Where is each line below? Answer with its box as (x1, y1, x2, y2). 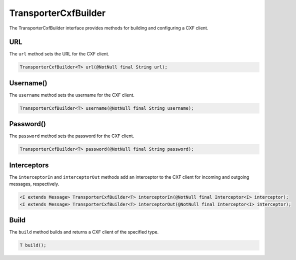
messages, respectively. (9, 181, 59, 187)
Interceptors (9, 161, 49, 169)
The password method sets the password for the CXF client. (9, 133, 134, 139)
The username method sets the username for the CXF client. (9, 92, 135, 98)
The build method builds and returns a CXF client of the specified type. (9, 229, 159, 235)
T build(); (19, 243, 46, 248)
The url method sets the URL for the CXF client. (9, 51, 109, 57)
